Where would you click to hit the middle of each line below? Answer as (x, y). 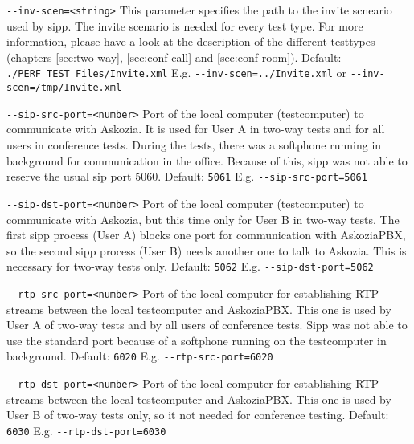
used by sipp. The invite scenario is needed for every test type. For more (185, 25)
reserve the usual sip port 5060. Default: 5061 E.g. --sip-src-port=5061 (187, 176)
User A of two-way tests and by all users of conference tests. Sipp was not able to (207, 325)
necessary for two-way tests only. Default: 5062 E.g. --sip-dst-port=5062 (190, 266)
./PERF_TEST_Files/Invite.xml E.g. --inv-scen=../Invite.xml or (177, 73)
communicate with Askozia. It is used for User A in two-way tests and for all (196, 129)
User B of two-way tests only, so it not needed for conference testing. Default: (198, 415)
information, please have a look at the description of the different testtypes (191, 41)
